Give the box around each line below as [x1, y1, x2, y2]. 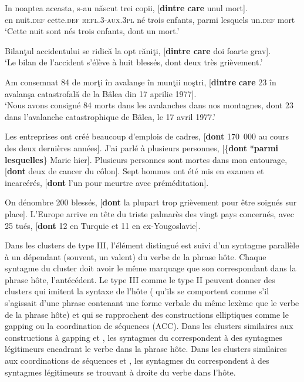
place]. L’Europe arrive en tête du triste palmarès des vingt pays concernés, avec [5, 207, 294, 220]
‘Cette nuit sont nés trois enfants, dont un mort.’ [5, 25, 180, 37]
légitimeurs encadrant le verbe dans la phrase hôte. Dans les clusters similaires [5, 343, 287, 355]
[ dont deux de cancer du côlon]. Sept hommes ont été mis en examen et [5, 165, 264, 177]
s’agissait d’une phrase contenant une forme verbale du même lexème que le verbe [5, 297, 299, 309]
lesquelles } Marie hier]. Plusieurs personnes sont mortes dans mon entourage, [5, 153, 288, 165]
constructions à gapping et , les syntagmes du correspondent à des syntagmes [5, 331, 282, 343]
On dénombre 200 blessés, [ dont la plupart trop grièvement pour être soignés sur [5, 196, 297, 208]
